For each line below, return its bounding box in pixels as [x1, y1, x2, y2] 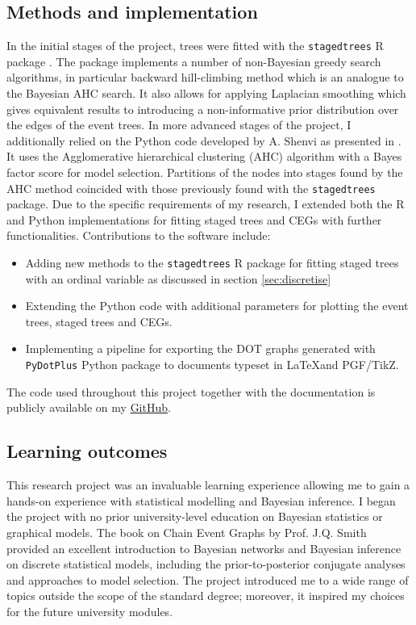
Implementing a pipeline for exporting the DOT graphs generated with [25, 340, 376, 357]
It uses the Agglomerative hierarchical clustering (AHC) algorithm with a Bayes [6, 148, 402, 165]
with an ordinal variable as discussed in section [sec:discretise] [25, 270, 331, 287]
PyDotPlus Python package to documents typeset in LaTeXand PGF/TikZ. [25, 356, 399, 373]
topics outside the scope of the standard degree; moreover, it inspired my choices [6, 587, 405, 604]
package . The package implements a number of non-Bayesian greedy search [6, 52, 381, 69]
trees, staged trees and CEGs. [25, 312, 173, 329]
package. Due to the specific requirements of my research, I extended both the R [6, 195, 405, 212]
